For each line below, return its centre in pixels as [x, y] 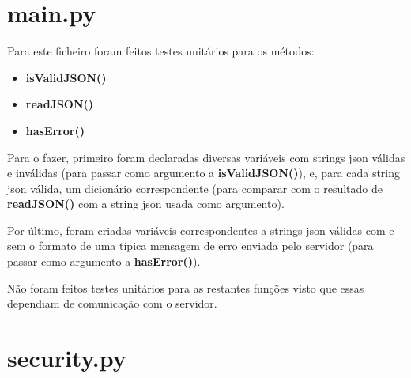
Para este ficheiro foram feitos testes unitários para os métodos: [161, 51]
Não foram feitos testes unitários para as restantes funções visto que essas [186, 287]
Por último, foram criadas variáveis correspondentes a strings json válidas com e [201, 230]
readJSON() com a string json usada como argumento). [146, 204]
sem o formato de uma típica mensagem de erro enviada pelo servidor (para [190, 246]
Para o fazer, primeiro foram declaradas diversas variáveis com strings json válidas [206, 157]
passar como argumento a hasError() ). [104, 261]
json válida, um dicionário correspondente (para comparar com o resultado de [195, 188]
